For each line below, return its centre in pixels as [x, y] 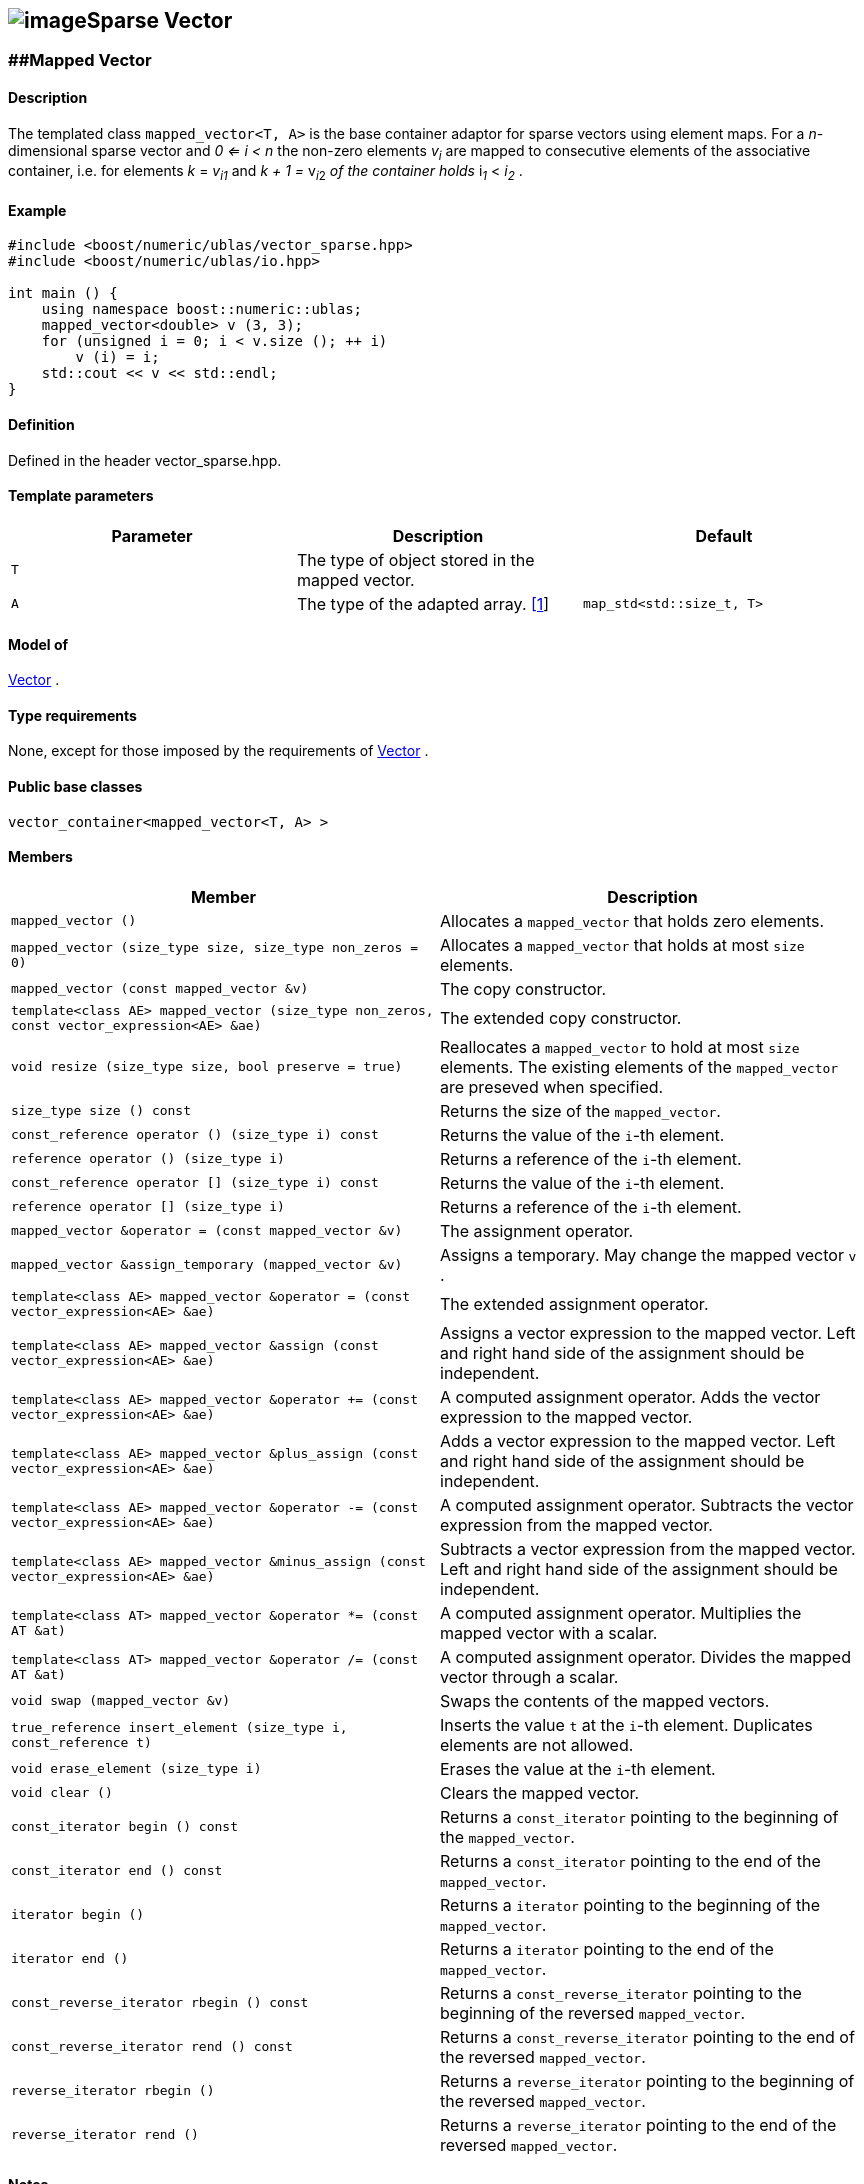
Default [724, 535]
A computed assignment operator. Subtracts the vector [647, 1504]
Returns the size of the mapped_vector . [580, 1110]
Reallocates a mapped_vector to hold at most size [620, 1046]
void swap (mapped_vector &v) [121, 1701]
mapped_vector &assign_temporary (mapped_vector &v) [207, 1265]
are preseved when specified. [552, 1086]
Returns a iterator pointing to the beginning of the [630, 1904]
